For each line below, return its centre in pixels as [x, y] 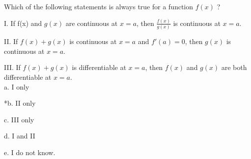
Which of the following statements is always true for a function [99, 6]
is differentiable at [99, 67]
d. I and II [20, 136]
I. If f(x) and [23, 23]
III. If [12, 67]
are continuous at [91, 23]
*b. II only [20, 103]
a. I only [17, 86]
